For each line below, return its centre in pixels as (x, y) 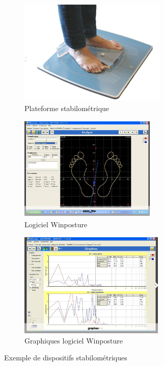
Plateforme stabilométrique (67, 108)
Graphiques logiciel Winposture (74, 340)
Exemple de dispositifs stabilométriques (66, 358)
